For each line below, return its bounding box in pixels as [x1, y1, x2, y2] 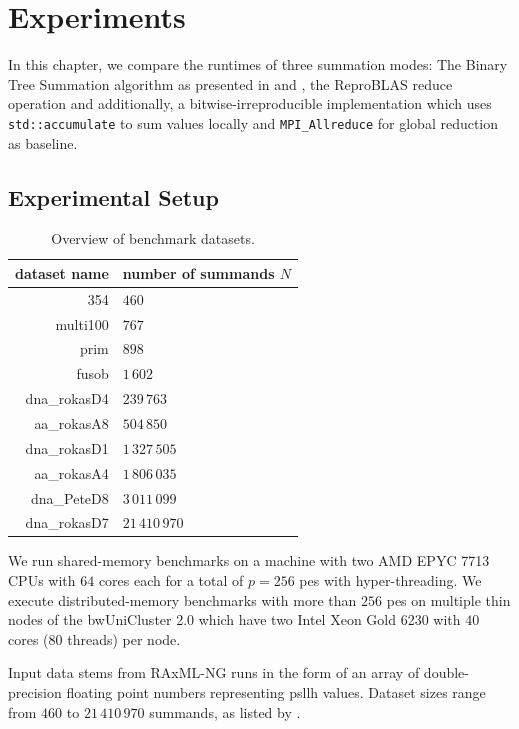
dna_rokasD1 [25, 437, 109, 458]
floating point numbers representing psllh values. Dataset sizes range [66, 682, 486, 703]
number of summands [122, 262, 275, 283]
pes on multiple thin [386, 589, 511, 610]
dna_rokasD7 [25, 512, 109, 533]
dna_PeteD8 [30, 487, 109, 508]
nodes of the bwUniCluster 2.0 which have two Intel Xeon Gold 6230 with [8, 609, 461, 630]
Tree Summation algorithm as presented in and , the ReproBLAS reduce [8, 73, 453, 94]
